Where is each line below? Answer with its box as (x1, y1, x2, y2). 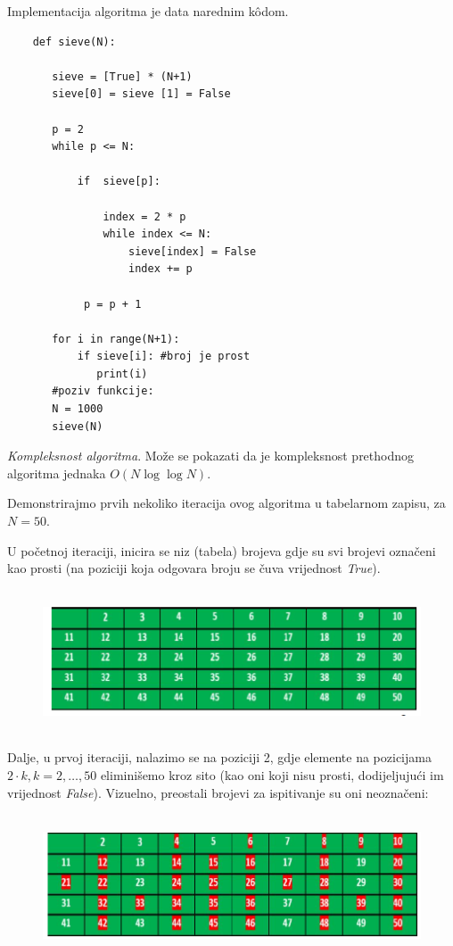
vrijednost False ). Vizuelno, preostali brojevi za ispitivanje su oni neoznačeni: (7, 783, 429, 801)
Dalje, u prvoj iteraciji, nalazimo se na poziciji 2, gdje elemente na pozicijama (7, 748, 432, 767)
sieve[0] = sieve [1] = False (52, 87, 231, 101)
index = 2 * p (103, 210, 186, 223)
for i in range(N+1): (52, 332, 180, 345)
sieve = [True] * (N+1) (52, 70, 193, 83)
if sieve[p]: (77, 175, 161, 188)
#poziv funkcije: (52, 385, 154, 398)
